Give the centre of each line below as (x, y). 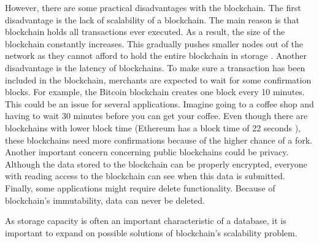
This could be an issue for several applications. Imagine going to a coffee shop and (159, 103)
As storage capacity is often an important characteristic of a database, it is (146, 221)
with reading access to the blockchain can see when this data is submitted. (145, 176)
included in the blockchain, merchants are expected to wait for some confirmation (158, 79)
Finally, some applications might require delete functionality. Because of (140, 187)
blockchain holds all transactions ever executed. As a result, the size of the (145, 32)
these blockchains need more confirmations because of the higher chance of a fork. (159, 140)
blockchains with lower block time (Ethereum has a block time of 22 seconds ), (153, 127)
